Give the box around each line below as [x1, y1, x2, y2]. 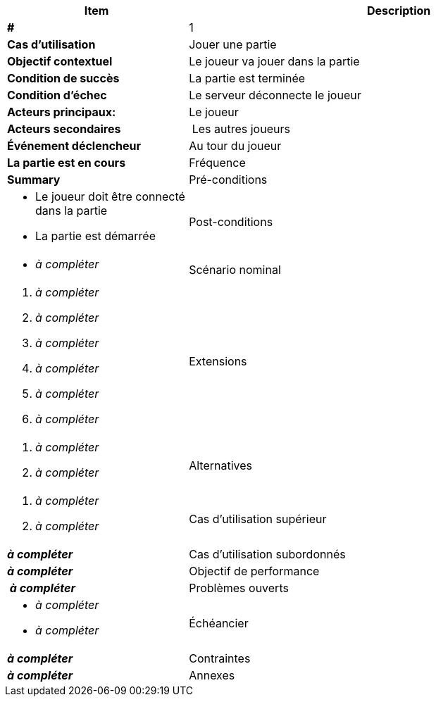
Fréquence [189, 156, 246, 170]
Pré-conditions [189, 173, 268, 187]
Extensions [189, 354, 247, 368]
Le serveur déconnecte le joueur [189, 88, 361, 102]
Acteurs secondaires [7, 122, 121, 136]
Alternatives [189, 458, 253, 472]
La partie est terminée [189, 71, 306, 85]
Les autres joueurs [192, 122, 290, 136]
